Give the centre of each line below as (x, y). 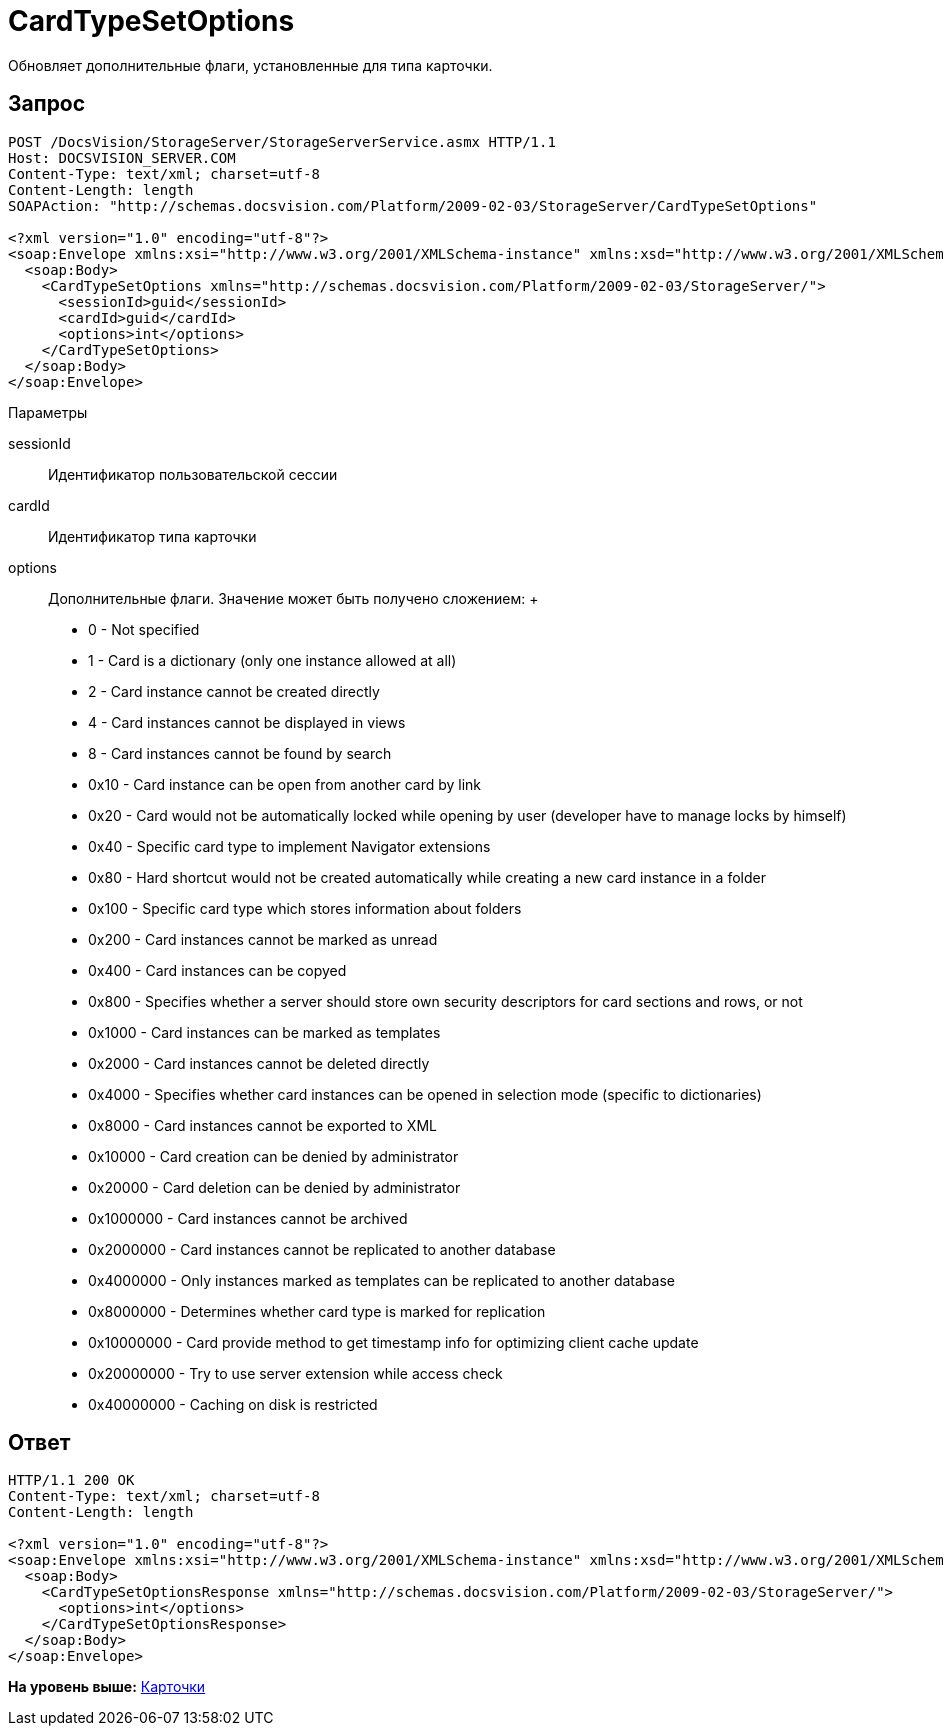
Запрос (47, 104)
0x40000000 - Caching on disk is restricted (233, 1404)
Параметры (48, 412)
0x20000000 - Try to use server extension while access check (295, 1373)
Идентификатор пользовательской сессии (193, 474)
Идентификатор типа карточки (152, 536)
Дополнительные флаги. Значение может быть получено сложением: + (293, 598)
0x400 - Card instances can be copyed (217, 970)
